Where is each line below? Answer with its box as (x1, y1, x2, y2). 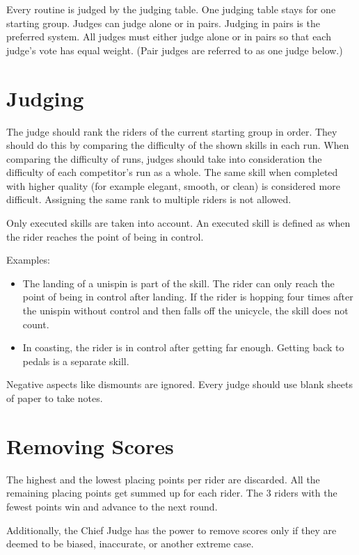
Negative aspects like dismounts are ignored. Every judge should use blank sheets (6, 377, 353, 392)
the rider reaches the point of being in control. (6, 229, 204, 243)
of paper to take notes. (6, 391, 103, 405)
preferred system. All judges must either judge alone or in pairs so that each (6, 29, 331, 44)
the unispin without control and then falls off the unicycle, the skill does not (22, 303, 349, 318)
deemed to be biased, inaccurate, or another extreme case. (6, 536, 254, 551)
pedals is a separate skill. (22, 353, 129, 368)
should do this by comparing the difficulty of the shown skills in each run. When (6, 138, 349, 152)
